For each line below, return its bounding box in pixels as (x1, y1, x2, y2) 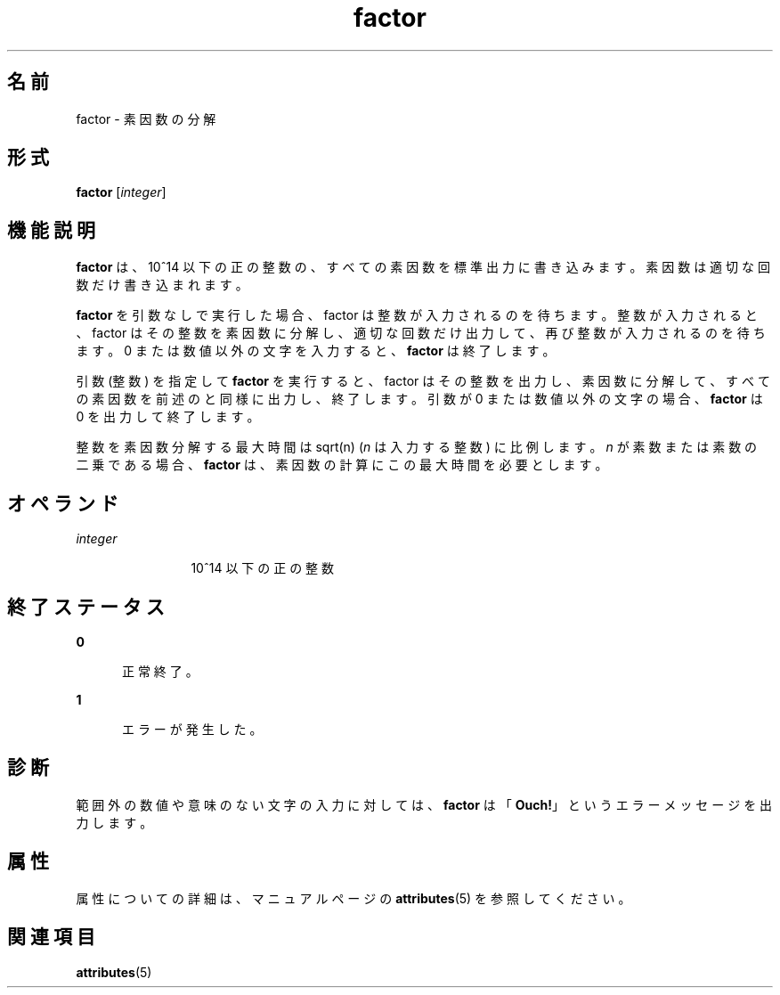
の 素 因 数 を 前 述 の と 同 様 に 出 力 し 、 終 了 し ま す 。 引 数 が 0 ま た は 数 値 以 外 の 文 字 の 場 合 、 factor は (76, 391, 763, 407)
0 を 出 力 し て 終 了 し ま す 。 (76, 409, 260, 425)
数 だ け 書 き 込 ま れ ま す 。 (76, 277, 248, 293)
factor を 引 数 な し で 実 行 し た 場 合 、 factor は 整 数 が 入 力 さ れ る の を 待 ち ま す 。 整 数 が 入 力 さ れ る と (76, 307, 758, 323)
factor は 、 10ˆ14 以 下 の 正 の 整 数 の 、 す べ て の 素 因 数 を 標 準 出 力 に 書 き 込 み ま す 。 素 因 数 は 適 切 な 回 (76, 259, 770, 275)
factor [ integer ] (76, 184, 167, 200)
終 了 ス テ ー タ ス (7, 595, 165, 618)
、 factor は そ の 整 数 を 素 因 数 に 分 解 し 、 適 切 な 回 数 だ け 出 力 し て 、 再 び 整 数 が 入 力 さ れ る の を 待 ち (76, 325, 766, 341)
